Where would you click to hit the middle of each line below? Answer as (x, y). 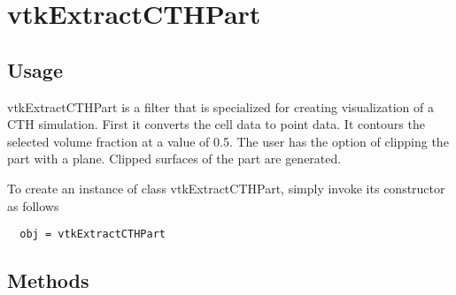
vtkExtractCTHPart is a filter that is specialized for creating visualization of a (220, 106)
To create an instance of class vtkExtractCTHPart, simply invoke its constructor (226, 188)
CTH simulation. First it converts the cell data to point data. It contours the (216, 124)
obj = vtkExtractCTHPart (93, 234)
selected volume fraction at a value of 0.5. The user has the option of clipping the (228, 141)
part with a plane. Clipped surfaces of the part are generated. (174, 159)
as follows (33, 205)
